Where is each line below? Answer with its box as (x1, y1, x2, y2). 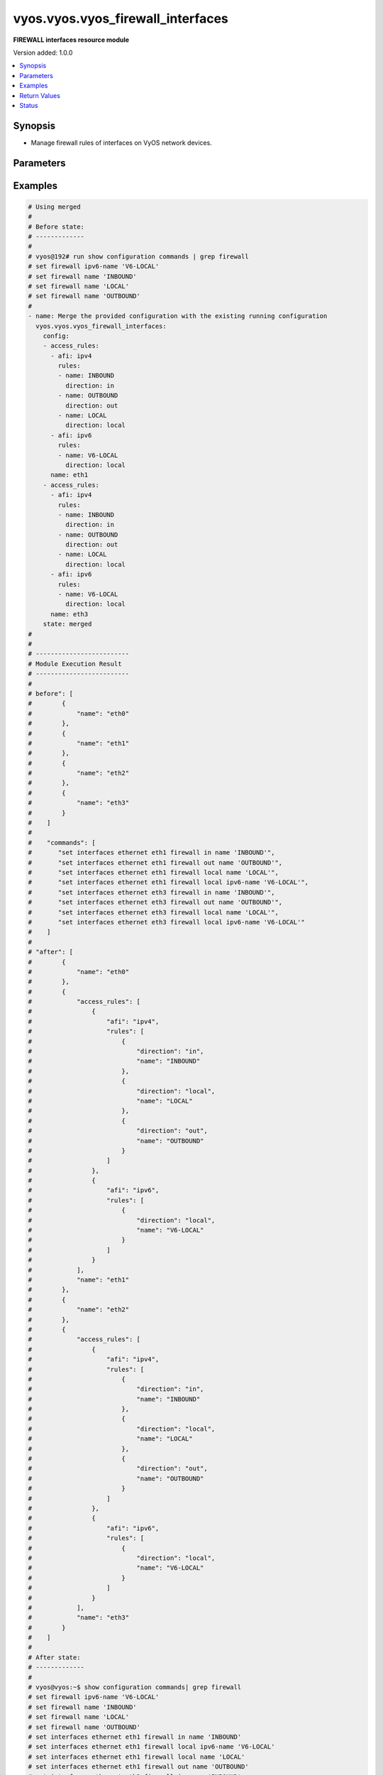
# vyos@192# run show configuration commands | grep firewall (28, 252, 249, 261)
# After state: (28, 1653, 81, 1661)
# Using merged (28, 202, 81, 211)
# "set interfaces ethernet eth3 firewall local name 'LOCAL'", (28, 908, 279, 916)
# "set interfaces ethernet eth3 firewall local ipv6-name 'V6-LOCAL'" (28, 918, 305, 926)
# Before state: (28, 222, 85, 231)
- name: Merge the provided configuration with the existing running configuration (28, 312, 328, 320)
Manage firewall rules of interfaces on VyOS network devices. (30, 138, 212, 147)
